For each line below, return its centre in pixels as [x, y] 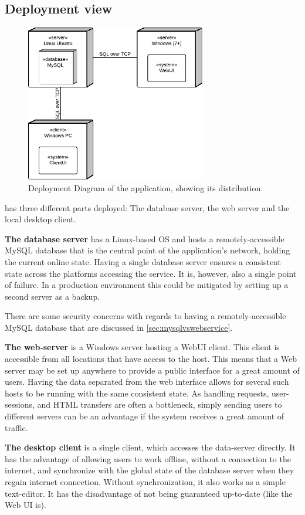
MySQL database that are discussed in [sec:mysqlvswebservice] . [119, 327]
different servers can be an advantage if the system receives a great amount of [145, 416]
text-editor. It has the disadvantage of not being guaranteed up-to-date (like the [149, 493]
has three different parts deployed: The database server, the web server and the [147, 207]
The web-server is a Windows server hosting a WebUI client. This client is [142, 347]
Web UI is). [26, 505]
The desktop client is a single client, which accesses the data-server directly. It [150, 447]
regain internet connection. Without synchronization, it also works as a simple [145, 482]
